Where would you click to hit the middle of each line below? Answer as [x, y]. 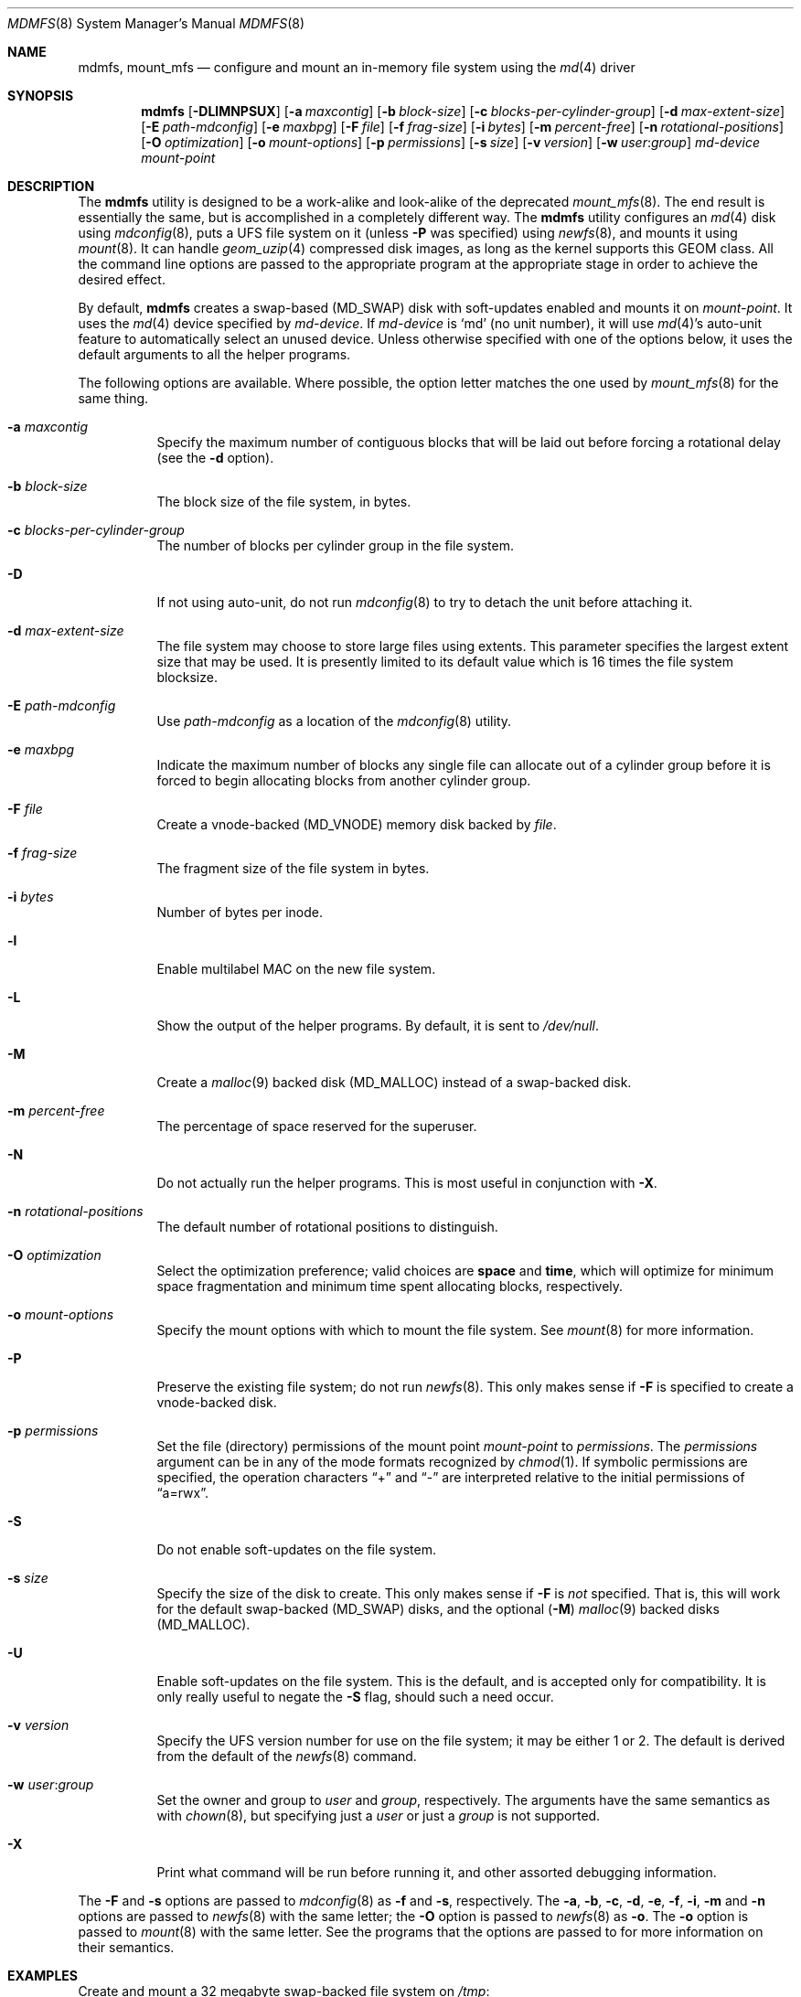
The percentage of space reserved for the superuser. [317, 1126]
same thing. [113, 398]
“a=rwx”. [182, 1493]
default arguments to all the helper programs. [214, 354]
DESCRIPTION [51, 186]
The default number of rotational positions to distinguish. [327, 1227]
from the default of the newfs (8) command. [287, 1756]
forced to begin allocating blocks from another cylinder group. [344, 780]
